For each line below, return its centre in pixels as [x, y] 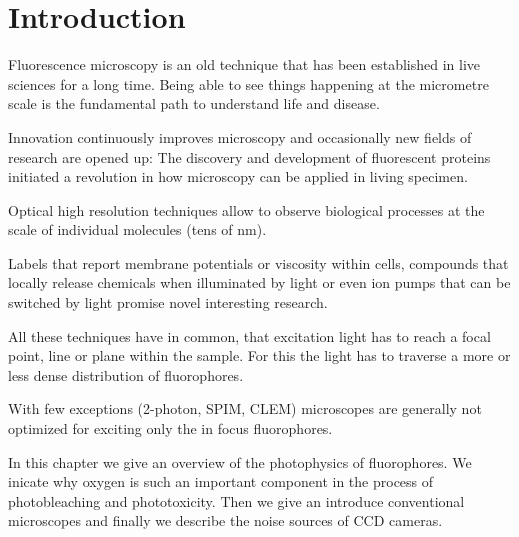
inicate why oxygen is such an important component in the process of [221, 481]
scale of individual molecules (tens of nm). [137, 229]
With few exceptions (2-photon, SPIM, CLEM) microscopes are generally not [245, 408]
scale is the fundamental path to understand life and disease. [194, 103]
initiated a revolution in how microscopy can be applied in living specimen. [238, 176]
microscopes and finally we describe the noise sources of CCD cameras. [225, 520]
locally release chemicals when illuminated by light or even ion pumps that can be [259, 282]
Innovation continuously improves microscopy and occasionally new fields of [240, 136]
